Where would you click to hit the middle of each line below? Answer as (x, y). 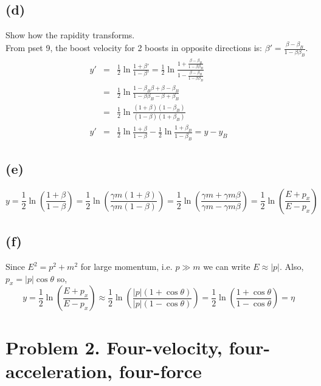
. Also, (292, 267)
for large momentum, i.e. (126, 267)
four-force (160, 370)
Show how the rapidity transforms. (70, 35)
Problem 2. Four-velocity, (114, 347)
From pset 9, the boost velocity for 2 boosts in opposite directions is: (134, 48)
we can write (227, 267)
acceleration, (59, 370)
